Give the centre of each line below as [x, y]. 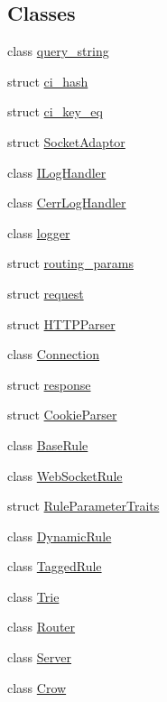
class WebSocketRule [65, 475]
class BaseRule [48, 444]
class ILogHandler [57, 172]
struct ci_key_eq [55, 111]
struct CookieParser [62, 415]
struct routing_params [70, 263]
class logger [39, 232]
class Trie [33, 596]
